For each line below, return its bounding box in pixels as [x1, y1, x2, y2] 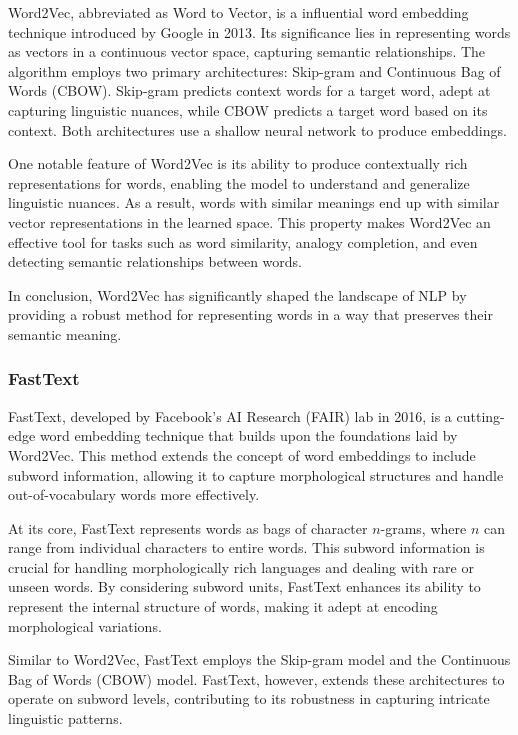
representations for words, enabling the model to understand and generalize [8, 172, 470, 193]
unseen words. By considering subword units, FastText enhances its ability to [8, 576, 481, 597]
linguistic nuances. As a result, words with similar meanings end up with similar [8, 192, 500, 213]
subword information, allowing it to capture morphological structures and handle [8, 464, 504, 485]
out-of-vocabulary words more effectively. [8, 484, 260, 505]
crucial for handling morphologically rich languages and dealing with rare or [8, 556, 474, 577]
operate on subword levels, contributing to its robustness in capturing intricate [8, 688, 490, 709]
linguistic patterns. [8, 708, 123, 729]
